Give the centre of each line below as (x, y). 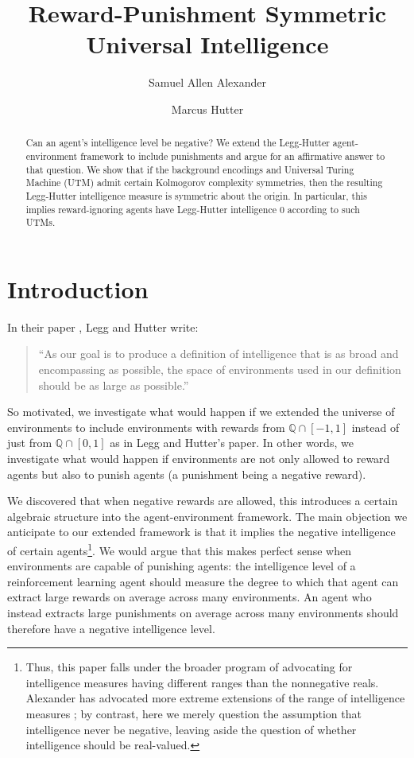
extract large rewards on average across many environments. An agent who (190, 597)
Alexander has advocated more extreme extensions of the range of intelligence (215, 698)
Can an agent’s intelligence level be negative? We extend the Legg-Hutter (178, 143)
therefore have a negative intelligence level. (111, 628)
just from (30, 443)
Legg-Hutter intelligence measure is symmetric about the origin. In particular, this (196, 195)
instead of (375, 427)
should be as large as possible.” (114, 385)
